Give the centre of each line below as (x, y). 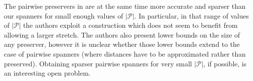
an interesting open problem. (47, 73)
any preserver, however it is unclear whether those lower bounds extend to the (122, 44)
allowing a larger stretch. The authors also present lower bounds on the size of (122, 34)
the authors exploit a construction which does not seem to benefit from (130, 25)
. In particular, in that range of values (192, 15)
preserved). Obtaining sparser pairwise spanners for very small (98, 63)
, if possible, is (225, 63)
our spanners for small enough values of (63, 15)
